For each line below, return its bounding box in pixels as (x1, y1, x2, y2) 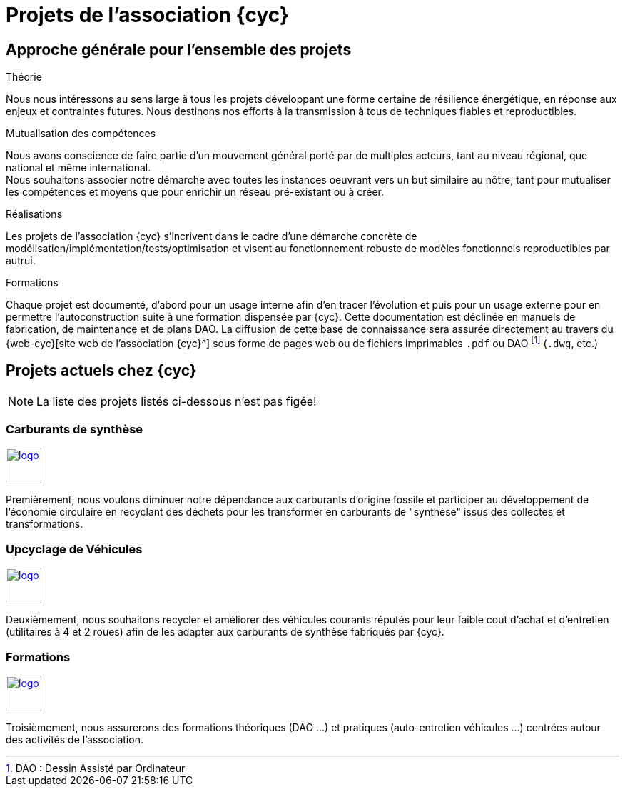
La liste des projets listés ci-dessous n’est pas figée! (36, 394, 317, 408)
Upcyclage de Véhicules (6, 541, 143, 556)
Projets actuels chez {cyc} (6, 361, 197, 380)
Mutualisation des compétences (6, 127, 156, 140)
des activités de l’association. (6, 733, 143, 746)
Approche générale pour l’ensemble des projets (6, 40, 352, 59)
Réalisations (6, 208, 63, 221)
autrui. (6, 254, 36, 267)
